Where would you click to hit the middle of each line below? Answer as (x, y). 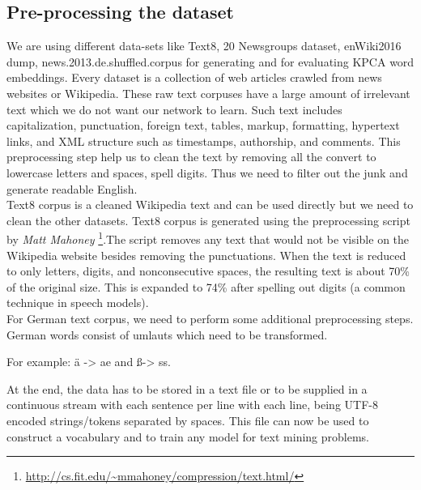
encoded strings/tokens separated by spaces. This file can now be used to (188, 420)
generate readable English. (72, 188)
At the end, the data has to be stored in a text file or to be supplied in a (187, 388)
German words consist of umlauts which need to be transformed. (167, 334)
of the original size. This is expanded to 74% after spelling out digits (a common (206, 286)
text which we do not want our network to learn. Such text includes (174, 109)
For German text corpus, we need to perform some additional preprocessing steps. (210, 318)
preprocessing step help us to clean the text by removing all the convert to (191, 157)
